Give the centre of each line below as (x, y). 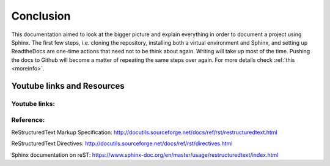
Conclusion (41, 16)
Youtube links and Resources (68, 86)
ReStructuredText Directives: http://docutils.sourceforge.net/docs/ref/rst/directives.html (122, 143)
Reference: (28, 120)
